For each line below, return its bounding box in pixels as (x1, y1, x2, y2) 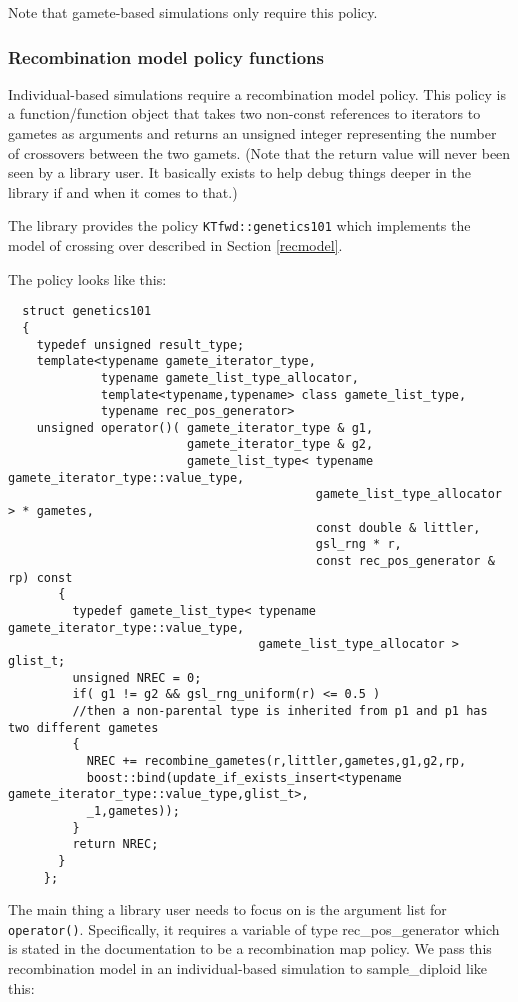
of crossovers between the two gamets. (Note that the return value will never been (8, 142, 511, 163)
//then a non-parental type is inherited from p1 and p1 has (72, 703, 488, 718)
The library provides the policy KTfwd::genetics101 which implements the (8, 215, 471, 236)
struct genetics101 (22, 304, 152, 319)
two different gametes (8, 720, 159, 735)
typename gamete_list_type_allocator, (101, 370, 359, 385)
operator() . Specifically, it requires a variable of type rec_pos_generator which (8, 918, 500, 939)
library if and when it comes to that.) (8, 181, 238, 202)
